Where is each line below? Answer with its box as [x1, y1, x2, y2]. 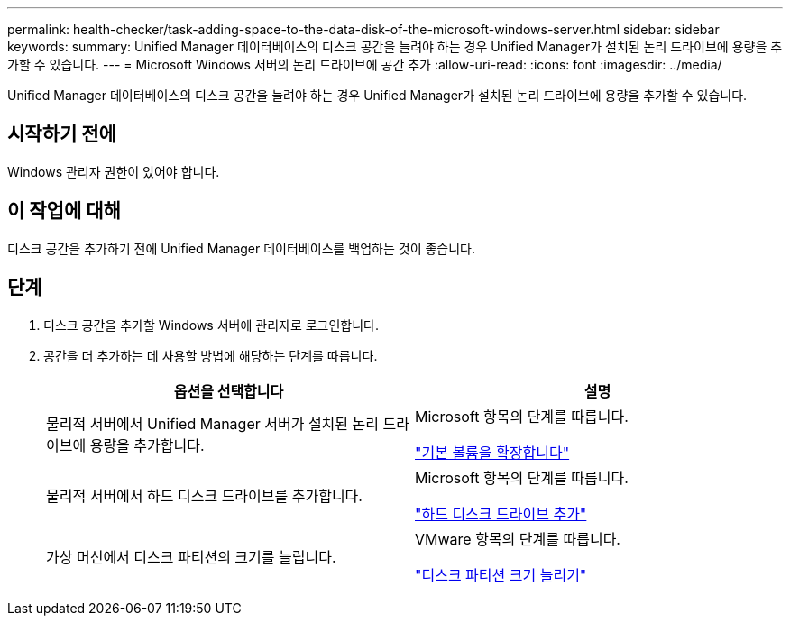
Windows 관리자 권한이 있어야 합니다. [7, 163, 220, 179]
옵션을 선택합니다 [173, 381, 284, 400]
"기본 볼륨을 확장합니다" [415, 443, 570, 462]
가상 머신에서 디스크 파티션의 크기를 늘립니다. [46, 547, 336, 566]
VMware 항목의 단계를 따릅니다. [415, 529, 620, 548]
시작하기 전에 [7, 123, 116, 146]
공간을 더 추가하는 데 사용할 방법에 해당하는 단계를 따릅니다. [43, 347, 378, 363]
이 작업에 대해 [7, 199, 121, 223]
